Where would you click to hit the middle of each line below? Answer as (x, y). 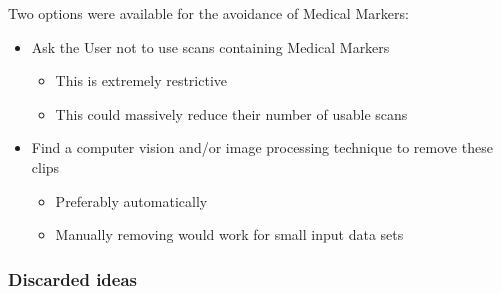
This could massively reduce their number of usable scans (231, 113)
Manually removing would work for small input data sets (229, 234)
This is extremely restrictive (141, 80)
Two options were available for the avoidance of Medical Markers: (208, 13)
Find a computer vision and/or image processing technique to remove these (262, 147)
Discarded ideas (72, 278)
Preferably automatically (131, 200)
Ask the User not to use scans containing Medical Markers (210, 46)
